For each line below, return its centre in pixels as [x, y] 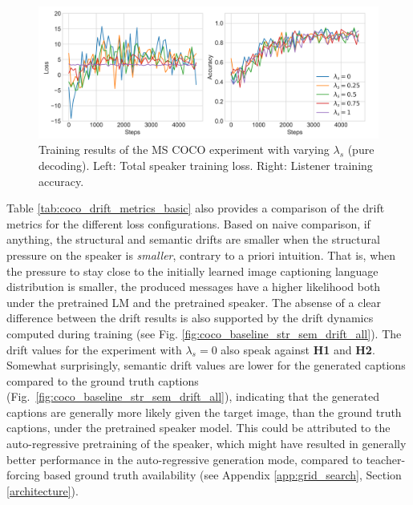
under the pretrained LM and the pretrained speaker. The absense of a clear [194, 302]
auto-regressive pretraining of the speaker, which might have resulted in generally [206, 444]
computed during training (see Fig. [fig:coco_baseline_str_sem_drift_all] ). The [204, 333]
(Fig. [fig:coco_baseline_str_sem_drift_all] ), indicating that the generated [193, 396]
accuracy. [61, 181]
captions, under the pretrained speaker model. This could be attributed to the [198, 428]
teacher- [386, 459]
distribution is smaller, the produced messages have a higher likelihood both [194, 287]
